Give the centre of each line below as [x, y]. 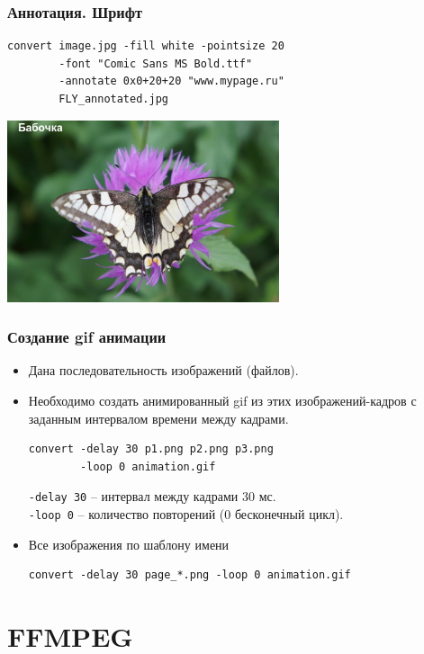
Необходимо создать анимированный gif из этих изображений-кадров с [222, 400]
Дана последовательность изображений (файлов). [163, 370]
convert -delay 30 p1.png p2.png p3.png [151, 449]
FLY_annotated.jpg [113, 99]
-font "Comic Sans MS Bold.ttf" [156, 63]
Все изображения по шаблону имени [129, 544]
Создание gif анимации [87, 337]
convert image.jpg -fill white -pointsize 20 [146, 46]
